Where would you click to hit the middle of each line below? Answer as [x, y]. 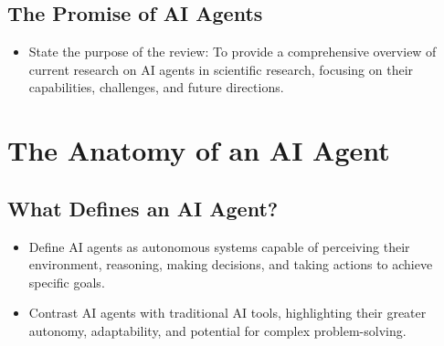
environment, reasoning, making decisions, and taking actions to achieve [231, 264]
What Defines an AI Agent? [143, 208]
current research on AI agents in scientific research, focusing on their [221, 69]
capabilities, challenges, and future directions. [156, 87]
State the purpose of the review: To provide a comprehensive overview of [233, 52]
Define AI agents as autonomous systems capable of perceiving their [219, 246]
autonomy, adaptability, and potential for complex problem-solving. [217, 330]
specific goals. [67, 282]
